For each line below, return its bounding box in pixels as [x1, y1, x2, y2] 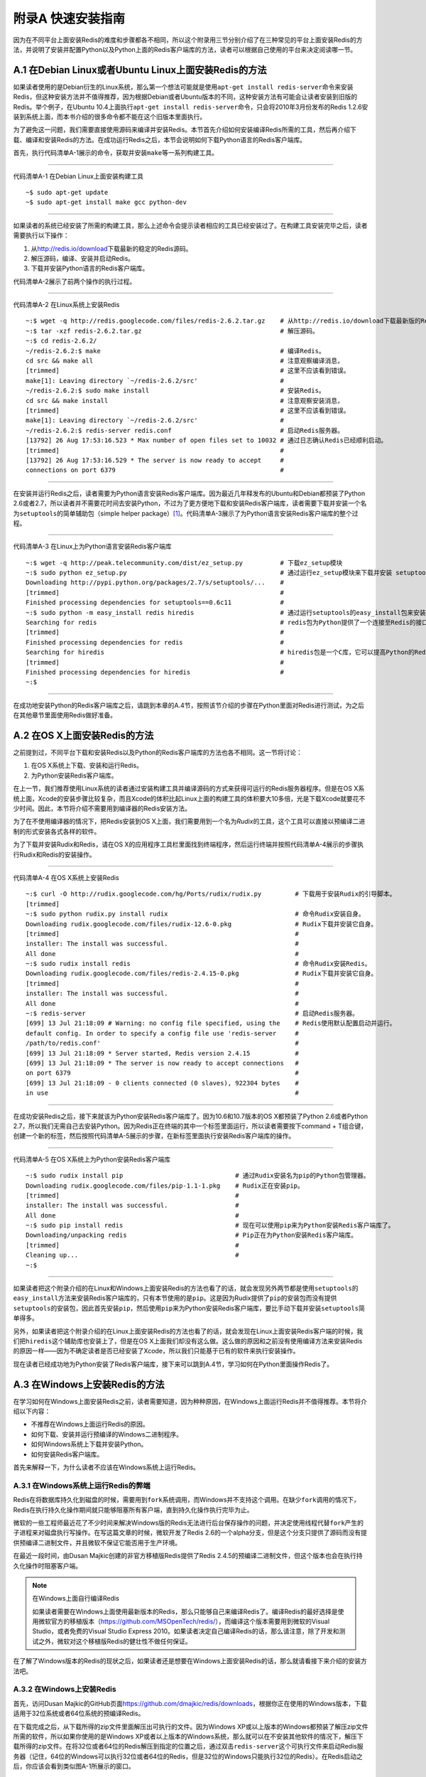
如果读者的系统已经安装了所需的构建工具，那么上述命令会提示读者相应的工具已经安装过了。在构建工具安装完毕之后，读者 [13, 221, 368, 230]
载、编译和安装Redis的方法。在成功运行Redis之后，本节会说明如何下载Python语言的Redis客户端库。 [13, 135, 307, 144]
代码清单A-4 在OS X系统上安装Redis [13, 873, 120, 881]
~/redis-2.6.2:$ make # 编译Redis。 [26, 347, 326, 355]
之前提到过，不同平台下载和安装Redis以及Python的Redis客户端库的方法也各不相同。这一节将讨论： [13, 748, 303, 757]
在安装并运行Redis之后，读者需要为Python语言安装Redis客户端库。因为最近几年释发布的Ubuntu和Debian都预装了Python [13, 489, 366, 498]
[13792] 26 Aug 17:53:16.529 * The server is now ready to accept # [26, 456, 284, 464]
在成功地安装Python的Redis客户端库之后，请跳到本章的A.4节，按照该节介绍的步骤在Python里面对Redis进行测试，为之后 [13, 701, 365, 709]
